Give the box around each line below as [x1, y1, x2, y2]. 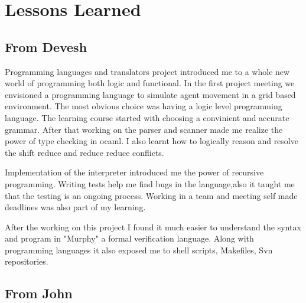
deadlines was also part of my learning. [5, 201, 146, 213]
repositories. [5, 255, 48, 268]
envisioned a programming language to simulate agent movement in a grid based [5, 88, 296, 100]
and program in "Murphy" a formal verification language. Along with [5, 232, 254, 245]
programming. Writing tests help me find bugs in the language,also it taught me [5, 177, 295, 190]
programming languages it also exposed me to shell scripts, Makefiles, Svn [5, 243, 273, 256]
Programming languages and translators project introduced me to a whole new [5, 65, 290, 77]
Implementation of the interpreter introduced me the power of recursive [5, 166, 264, 178]
